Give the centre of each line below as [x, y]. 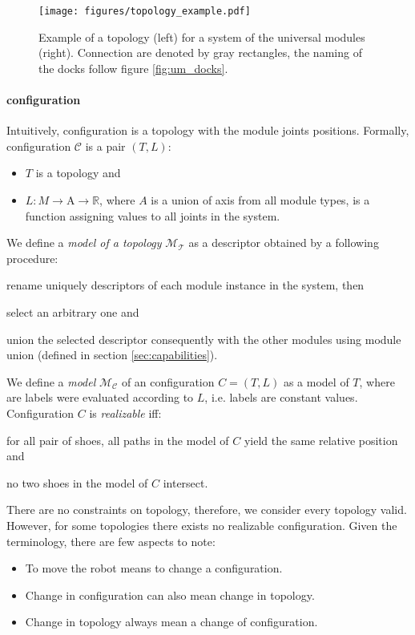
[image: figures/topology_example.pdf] [145, 11]
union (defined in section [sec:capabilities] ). [112, 355]
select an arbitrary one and [73, 311]
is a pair [105, 146]
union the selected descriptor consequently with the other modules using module [204, 339]
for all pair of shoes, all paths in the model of [118, 440]
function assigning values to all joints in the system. [153, 215]
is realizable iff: [125, 413]
